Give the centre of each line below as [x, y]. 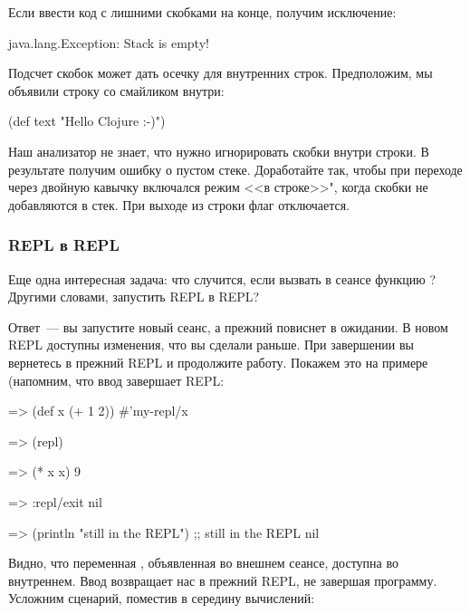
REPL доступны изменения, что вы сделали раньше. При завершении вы [211, 345]
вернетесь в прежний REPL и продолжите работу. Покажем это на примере [218, 362]
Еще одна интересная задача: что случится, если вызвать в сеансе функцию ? [222, 278]
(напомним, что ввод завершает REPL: [116, 380]
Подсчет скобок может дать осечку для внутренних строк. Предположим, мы [221, 73]
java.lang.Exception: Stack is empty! [109, 42]
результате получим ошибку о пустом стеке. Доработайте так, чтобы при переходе [235, 169]
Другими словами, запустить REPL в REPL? [134, 297]
